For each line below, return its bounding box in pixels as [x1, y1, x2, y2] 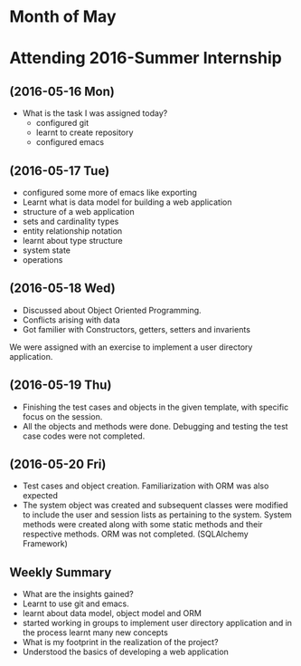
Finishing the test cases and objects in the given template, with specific [22, 401, 289, 412]
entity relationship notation [22, 226, 123, 236]
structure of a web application [22, 207, 135, 217]
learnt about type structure [22, 236, 124, 246]
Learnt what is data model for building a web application [22, 197, 232, 208]
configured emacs [35, 137, 105, 148]
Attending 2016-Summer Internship [9, 48, 282, 69]
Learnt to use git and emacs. [22, 598, 129, 609]
